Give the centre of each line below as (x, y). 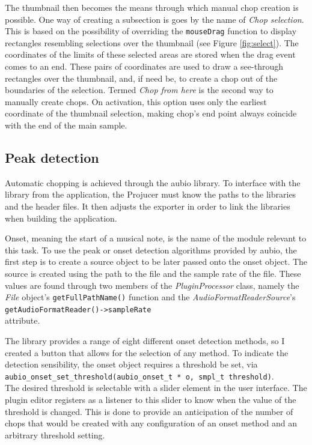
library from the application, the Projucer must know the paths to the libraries (151, 194)
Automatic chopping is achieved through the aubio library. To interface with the (153, 182)
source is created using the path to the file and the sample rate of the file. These (153, 273)
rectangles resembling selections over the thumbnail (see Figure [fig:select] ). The (152, 42)
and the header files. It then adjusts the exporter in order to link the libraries (148, 206)
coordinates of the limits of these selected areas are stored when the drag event (150, 54)
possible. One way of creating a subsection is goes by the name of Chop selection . (154, 19)
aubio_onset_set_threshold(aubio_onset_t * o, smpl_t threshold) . (139, 376)
